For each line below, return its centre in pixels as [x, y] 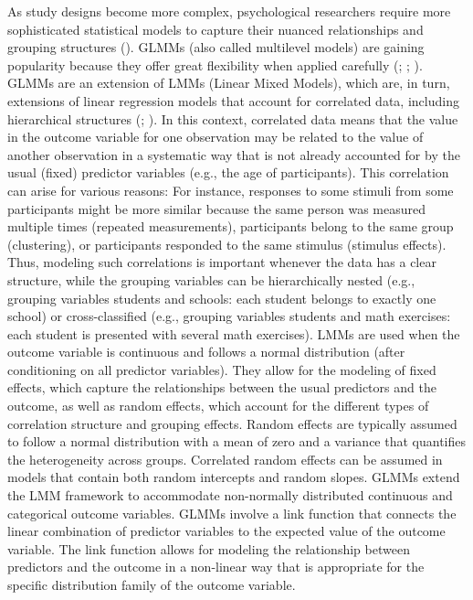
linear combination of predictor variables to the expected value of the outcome [226, 531]
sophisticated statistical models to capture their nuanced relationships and [215, 29]
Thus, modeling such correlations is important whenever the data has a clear [222, 262]
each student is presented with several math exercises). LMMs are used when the [234, 333]
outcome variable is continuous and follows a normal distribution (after [206, 352]
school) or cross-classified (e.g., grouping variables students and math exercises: [229, 316]
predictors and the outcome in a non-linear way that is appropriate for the [216, 567]
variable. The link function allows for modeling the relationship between [209, 548]
